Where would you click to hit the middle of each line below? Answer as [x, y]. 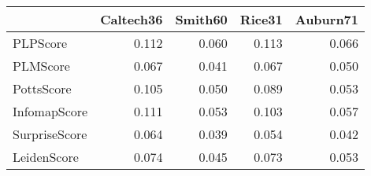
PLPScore [40, 43]
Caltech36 [132, 19]
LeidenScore [46, 157]
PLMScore [41, 66]
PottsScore [42, 88]
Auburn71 [327, 19]
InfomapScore [50, 111]
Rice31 [261, 19]
